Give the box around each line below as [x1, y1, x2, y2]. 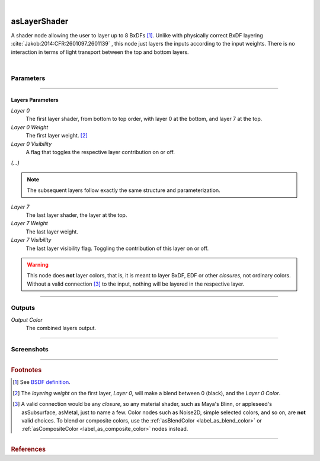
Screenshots [11, 345, 49, 353]
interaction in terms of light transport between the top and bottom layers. [11, 48, 189, 56]
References [11, 445, 46, 453]
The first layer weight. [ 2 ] [25, 132, 88, 139]
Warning [27, 261, 49, 268]
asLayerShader [11, 16, 69, 26]
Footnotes [11, 366, 42, 374]
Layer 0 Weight [11, 123, 49, 130]
